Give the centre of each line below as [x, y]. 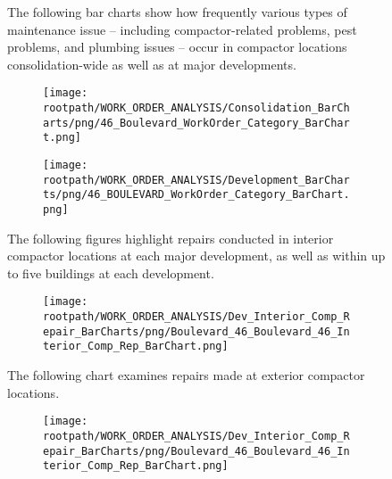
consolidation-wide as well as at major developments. [152, 64]
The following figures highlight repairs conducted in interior [171, 238]
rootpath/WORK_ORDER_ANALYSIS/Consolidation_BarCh [196, 108]
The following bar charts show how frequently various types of [177, 12]
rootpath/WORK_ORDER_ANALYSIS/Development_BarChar [196, 180]
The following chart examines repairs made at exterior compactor [186, 375]
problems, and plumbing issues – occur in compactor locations [177, 47]
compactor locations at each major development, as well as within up [196, 256]
